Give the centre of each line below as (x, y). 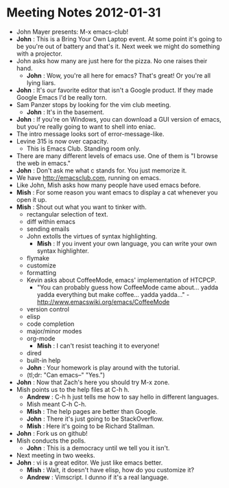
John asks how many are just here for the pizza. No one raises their (112, 60)
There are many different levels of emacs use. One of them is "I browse (117, 155)
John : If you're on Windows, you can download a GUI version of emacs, (119, 119)
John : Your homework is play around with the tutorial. (103, 367)
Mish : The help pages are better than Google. (92, 411)
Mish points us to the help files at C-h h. (73, 389)
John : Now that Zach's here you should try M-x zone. (93, 382)
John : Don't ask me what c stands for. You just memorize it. (101, 170)
